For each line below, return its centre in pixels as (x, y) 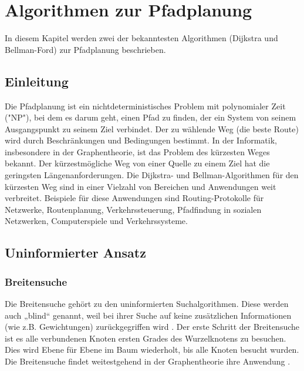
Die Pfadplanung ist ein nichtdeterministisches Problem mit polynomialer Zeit (145, 106)
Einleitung (37, 81)
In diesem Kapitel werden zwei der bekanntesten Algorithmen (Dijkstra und (141, 38)
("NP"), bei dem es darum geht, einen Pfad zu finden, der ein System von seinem (151, 117)
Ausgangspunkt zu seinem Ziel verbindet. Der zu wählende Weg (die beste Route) (152, 128)
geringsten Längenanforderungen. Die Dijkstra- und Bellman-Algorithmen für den (152, 175)
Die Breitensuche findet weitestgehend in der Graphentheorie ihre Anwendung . (148, 361)
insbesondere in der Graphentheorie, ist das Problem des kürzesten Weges (137, 151)
